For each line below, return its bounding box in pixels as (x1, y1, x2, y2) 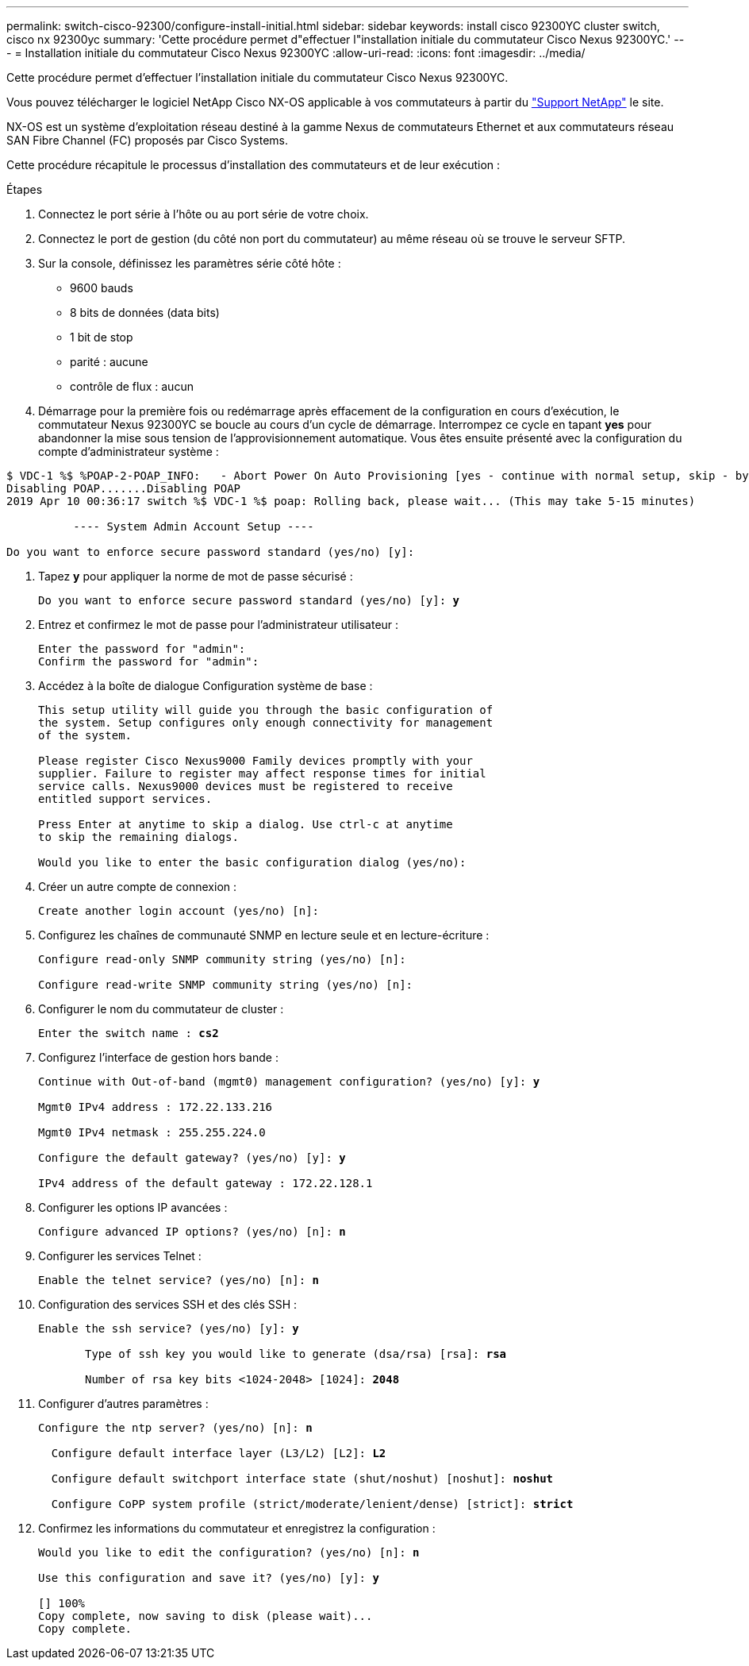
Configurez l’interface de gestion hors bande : (38, 1051, 278, 1064)
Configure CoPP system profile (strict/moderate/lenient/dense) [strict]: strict (51, 1498, 574, 1510)
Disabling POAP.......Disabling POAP (6, 482, 241, 495)
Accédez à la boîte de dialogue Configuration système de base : (38, 679, 373, 692)
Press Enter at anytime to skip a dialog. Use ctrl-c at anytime (38, 818, 453, 831)
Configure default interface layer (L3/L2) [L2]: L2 (51, 1447, 386, 1460)
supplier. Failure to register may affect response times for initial (38, 767, 486, 780)
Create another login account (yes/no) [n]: (38, 904, 320, 917)
